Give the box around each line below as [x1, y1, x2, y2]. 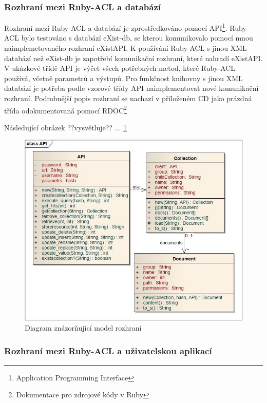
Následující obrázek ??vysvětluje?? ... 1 [4, 122, 127, 132]
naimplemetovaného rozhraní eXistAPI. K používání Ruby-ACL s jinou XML [4, 43, 247, 53]
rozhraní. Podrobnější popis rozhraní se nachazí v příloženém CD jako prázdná [4, 93, 252, 104]
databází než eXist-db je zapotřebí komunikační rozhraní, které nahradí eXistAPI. [4, 52, 263, 63]
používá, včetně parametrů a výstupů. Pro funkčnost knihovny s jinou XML [4, 72, 243, 83]
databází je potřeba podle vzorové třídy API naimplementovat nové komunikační [4, 83, 259, 93]
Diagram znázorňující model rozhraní [25, 322, 142, 333]
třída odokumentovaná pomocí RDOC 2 [4, 103, 127, 116]
